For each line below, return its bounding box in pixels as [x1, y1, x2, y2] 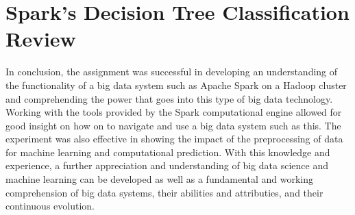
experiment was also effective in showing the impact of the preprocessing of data [5, 131, 343, 146]
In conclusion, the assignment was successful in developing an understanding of [5, 64, 338, 79]
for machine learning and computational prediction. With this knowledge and [5, 144, 330, 159]
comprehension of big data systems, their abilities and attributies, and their [5, 185, 323, 199]
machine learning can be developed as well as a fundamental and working [5, 172, 314, 186]
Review [5, 25, 76, 53]
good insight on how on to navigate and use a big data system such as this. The [5, 118, 341, 132]
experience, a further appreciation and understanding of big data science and [5, 158, 328, 173]
